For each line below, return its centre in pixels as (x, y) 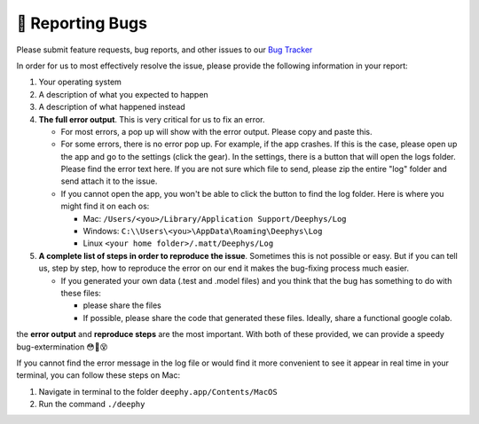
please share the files (122, 305)
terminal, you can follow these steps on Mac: (98, 375)
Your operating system (80, 82)
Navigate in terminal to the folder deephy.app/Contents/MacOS (158, 391)
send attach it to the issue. (109, 181)
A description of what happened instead (112, 107)
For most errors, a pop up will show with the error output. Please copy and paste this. (216, 131)
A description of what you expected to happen (123, 94)
